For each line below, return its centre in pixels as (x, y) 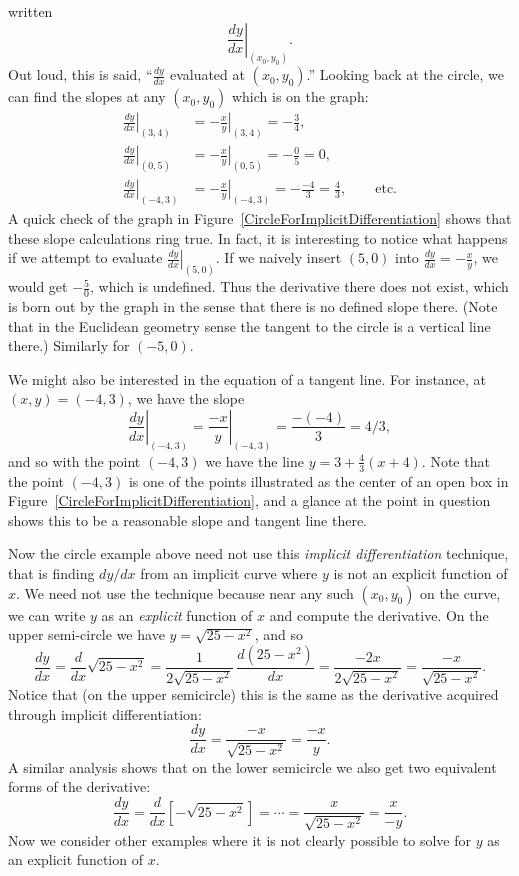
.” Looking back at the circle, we (405, 74)
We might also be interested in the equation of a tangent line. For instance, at (247, 378)
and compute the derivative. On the (379, 614)
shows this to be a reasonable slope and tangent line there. (188, 519)
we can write (47, 614)
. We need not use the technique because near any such (185, 592)
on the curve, (460, 592)
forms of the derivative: (79, 786)
